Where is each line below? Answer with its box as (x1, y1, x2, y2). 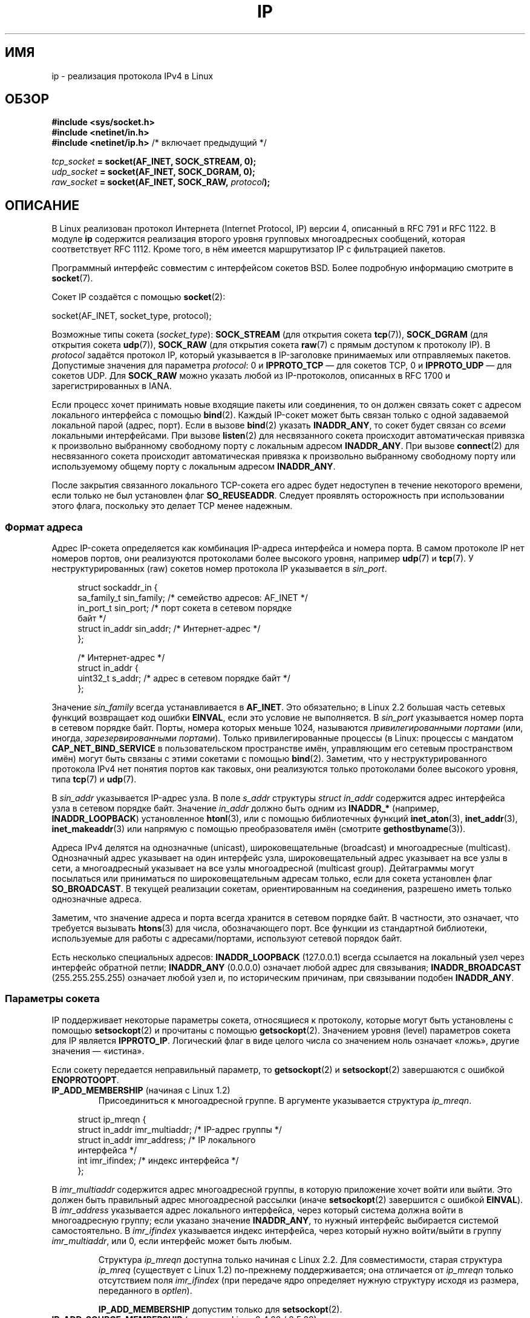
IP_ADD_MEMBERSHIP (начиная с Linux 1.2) (51, 1084, 231, 1095)
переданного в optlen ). (98, 1285, 192, 1296)
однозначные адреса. (51, 894, 142, 905)
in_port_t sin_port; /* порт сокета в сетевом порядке (77, 603, 292, 614)
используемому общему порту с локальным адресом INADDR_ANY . (51, 461, 336, 472)
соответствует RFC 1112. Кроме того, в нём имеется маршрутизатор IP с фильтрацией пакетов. (51, 244, 446, 255)
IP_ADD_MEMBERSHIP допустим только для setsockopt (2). (98, 1303, 342, 1314)
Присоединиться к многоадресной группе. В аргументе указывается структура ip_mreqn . (98, 1095, 472, 1106)
